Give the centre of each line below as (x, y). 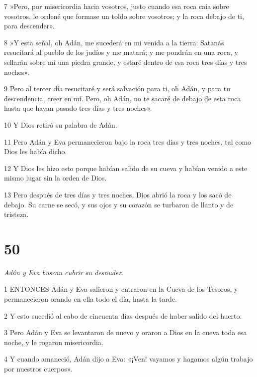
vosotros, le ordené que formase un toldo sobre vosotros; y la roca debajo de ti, (124, 16)
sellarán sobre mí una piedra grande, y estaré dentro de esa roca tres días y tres (126, 62)
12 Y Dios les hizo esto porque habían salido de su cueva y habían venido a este (126, 168)
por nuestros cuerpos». (38, 368)
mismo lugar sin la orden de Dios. (55, 178)
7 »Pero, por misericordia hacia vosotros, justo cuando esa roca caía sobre (117, 6)
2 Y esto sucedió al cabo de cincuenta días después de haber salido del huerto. (123, 315)
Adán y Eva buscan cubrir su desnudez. (64, 272)
